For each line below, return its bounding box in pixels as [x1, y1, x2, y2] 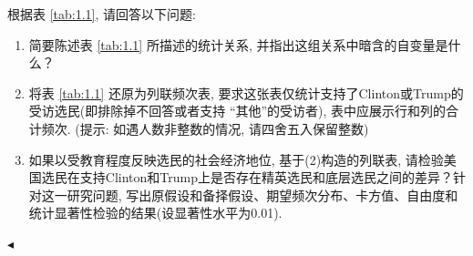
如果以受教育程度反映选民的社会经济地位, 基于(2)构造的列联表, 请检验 [28, 149, 444, 169]
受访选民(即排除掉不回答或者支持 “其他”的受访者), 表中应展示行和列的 [28, 101, 447, 120]
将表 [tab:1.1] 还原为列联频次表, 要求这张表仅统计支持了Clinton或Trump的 [28, 83, 464, 102]
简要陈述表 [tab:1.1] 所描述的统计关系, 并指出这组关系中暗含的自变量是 [28, 35, 448, 54]
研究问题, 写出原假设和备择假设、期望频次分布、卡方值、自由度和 [67, 185, 458, 204]
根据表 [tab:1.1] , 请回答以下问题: [7, 5, 196, 23]
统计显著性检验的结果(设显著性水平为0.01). [28, 203, 283, 222]
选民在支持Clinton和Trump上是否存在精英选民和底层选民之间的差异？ [41, 168, 453, 187]
